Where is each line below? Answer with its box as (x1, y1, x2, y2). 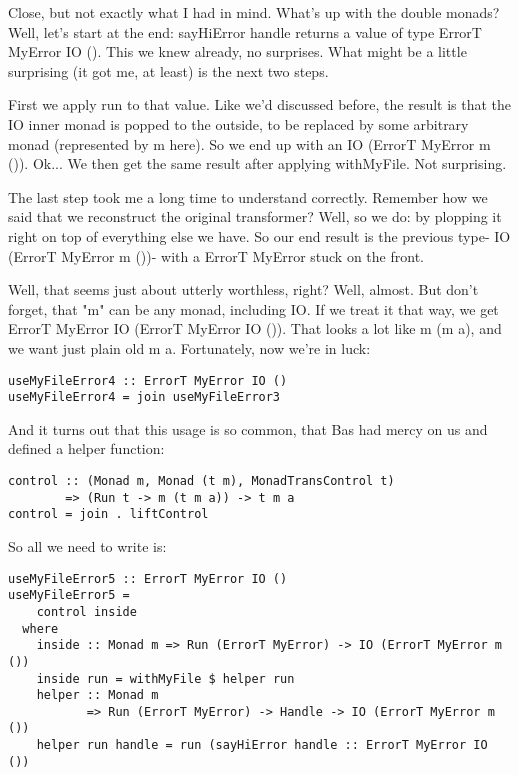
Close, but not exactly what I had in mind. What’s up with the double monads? (8, 2, 500, 22)
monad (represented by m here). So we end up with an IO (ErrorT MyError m (8, 133, 491, 154)
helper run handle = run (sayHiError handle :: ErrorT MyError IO (36, 738, 488, 753)
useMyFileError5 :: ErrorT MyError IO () (8, 571, 288, 586)
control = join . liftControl (8, 507, 209, 522)
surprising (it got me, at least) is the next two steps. (8, 60, 329, 81)
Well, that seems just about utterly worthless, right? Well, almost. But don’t (8, 279, 479, 300)
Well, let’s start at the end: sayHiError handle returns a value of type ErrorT (8, 21, 482, 42)
